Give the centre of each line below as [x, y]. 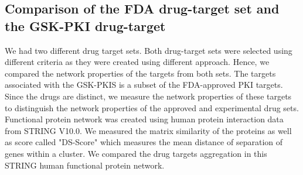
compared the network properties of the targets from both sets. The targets [140, 73]
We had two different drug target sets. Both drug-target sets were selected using [149, 50]
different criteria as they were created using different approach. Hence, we [137, 62]
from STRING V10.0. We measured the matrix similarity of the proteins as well [148, 130]
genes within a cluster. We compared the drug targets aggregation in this [136, 153]
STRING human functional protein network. [85, 165]
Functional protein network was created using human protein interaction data [144, 119]
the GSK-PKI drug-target [85, 25]
